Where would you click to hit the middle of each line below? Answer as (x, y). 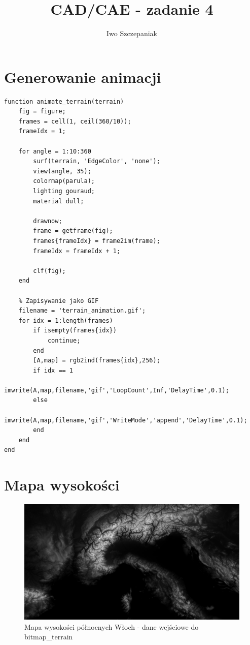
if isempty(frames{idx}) (75, 331)
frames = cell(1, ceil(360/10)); (75, 121)
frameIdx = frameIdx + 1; (77, 251)
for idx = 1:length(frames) (66, 320)
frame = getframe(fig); (73, 231)
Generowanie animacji (83, 76)
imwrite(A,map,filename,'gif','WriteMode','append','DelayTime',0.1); (126, 420)
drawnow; (48, 221)
